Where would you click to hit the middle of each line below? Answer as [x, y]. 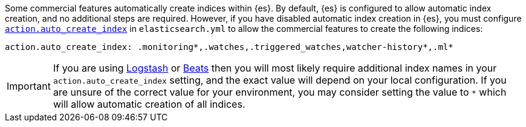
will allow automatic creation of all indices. [149, 104]
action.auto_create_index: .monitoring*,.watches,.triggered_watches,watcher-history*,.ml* [229, 47]
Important [29, 86]
